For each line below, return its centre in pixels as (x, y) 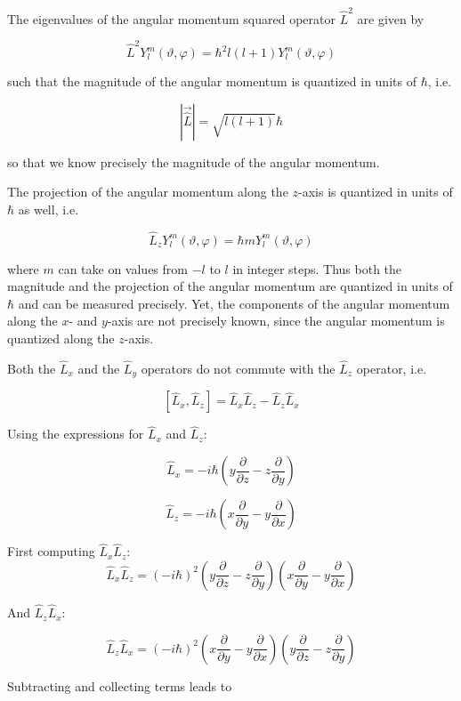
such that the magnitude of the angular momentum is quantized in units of (212, 81)
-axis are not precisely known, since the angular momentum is (276, 321)
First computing (51, 551)
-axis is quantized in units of (376, 192)
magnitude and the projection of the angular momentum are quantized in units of (230, 286)
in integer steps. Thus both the (317, 268)
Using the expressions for (76, 434)
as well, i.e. (49, 209)
